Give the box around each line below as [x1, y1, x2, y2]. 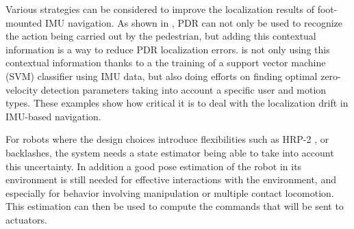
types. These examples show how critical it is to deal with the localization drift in [5, 96, 349, 110]
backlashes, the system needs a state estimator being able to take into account [5, 145, 334, 159]
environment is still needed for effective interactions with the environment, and [5, 172, 336, 187]
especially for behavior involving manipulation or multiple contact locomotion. [5, 185, 334, 200]
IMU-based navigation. [5, 109, 101, 123]
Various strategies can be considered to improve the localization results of [5, 2, 314, 16]
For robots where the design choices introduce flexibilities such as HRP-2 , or [5, 132, 329, 146]
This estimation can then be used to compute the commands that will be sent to [5, 199, 344, 213]
